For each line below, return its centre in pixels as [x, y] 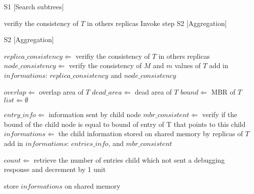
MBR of [224, 91]
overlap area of [61, 91]
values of [188, 65]
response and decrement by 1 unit [55, 169]
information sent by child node [95, 114]
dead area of [153, 91]
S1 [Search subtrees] [34, 6]
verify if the [220, 114]
